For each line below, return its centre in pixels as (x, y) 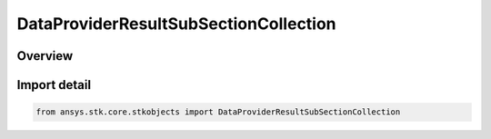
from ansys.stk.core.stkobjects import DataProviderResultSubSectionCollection (218, 112)
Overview (45, 56)
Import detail (54, 85)
